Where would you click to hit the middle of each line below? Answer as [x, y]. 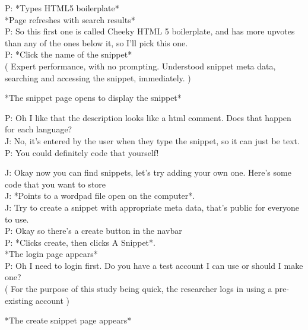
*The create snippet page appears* [68, 320]
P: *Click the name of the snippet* [69, 54]
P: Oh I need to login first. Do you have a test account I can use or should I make [154, 265]
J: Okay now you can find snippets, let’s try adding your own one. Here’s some [148, 172]
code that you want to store [55, 184]
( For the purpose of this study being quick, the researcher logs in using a [139, 289]
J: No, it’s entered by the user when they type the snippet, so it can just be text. [152, 140]
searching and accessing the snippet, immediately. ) [98, 77]
